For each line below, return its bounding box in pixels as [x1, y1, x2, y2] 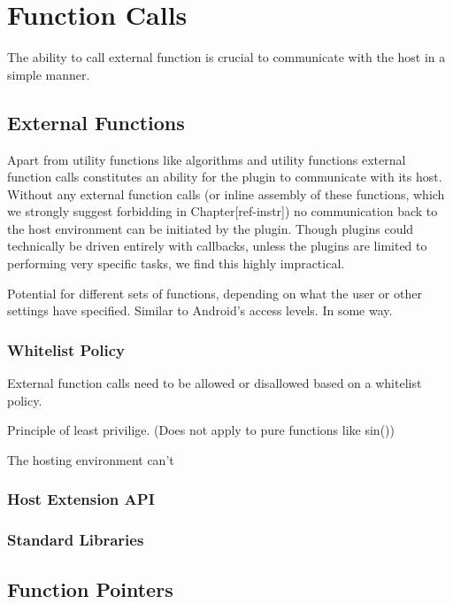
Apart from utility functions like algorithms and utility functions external [7, 150, 406, 168]
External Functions [7, 108, 185, 136]
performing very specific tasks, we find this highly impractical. [7, 254, 345, 273]
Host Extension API [7, 488, 155, 510]
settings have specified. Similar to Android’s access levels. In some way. [7, 301, 393, 320]
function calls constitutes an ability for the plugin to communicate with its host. [7, 167, 442, 186]
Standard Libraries [7, 529, 144, 551]
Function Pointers [7, 575, 173, 602]
